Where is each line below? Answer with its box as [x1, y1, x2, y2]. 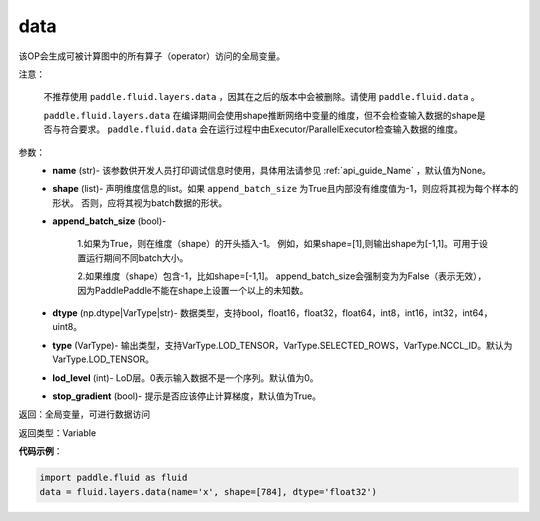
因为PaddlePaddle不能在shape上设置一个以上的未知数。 [77, 284, 309, 296]
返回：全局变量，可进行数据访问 [18, 408, 150, 420]
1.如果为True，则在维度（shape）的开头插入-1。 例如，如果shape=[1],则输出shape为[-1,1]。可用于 [77, 238, 480, 250]
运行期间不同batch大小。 [85, 251, 189, 264]
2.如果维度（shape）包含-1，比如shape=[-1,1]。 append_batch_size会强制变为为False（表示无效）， [77, 270, 487, 282]
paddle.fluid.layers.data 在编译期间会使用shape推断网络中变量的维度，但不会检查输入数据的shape [43, 109, 477, 121]
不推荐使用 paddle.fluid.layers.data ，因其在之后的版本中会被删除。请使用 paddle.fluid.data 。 [43, 91, 480, 103]
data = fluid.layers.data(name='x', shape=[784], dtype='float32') [39, 486, 378, 497]
